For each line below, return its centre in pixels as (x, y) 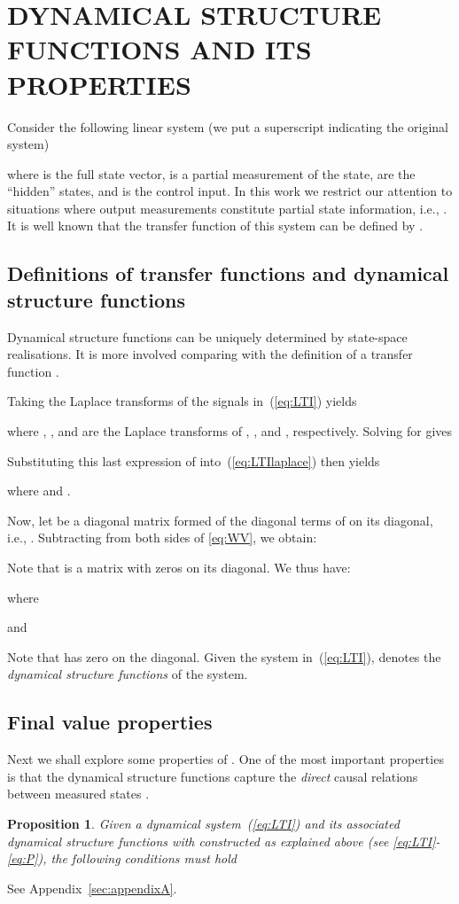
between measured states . (78, 794)
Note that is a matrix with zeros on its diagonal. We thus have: (179, 567)
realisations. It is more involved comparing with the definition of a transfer (210, 354)
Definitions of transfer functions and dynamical (228, 273)
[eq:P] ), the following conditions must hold (122, 858)
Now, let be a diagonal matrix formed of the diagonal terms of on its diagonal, (220, 520)
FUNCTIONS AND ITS (159, 49)
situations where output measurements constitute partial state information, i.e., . (227, 208)
